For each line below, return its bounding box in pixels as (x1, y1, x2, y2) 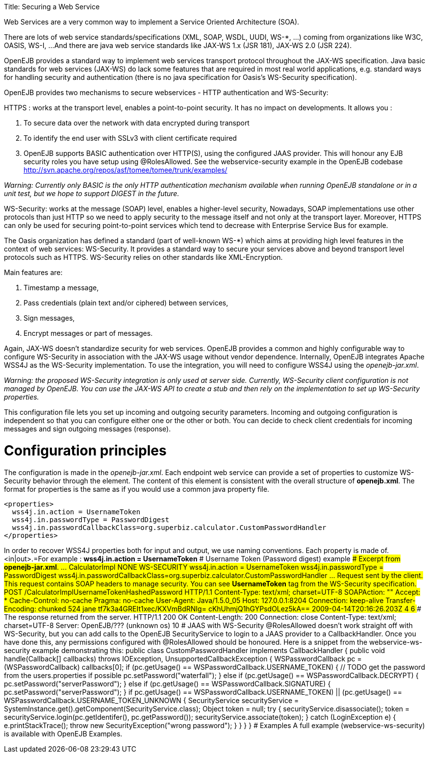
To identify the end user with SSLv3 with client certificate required (24, 134, 237, 142)
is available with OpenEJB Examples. (4, 729, 123, 738)
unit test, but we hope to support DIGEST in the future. (4, 189, 179, 198)
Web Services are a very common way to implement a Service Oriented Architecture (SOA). (4, 18, 300, 26)
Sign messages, (24, 314, 75, 322)
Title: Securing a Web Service (4, 2, 100, 11)
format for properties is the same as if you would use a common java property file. (4, 484, 270, 493)
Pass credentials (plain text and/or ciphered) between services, (24, 299, 228, 307)
